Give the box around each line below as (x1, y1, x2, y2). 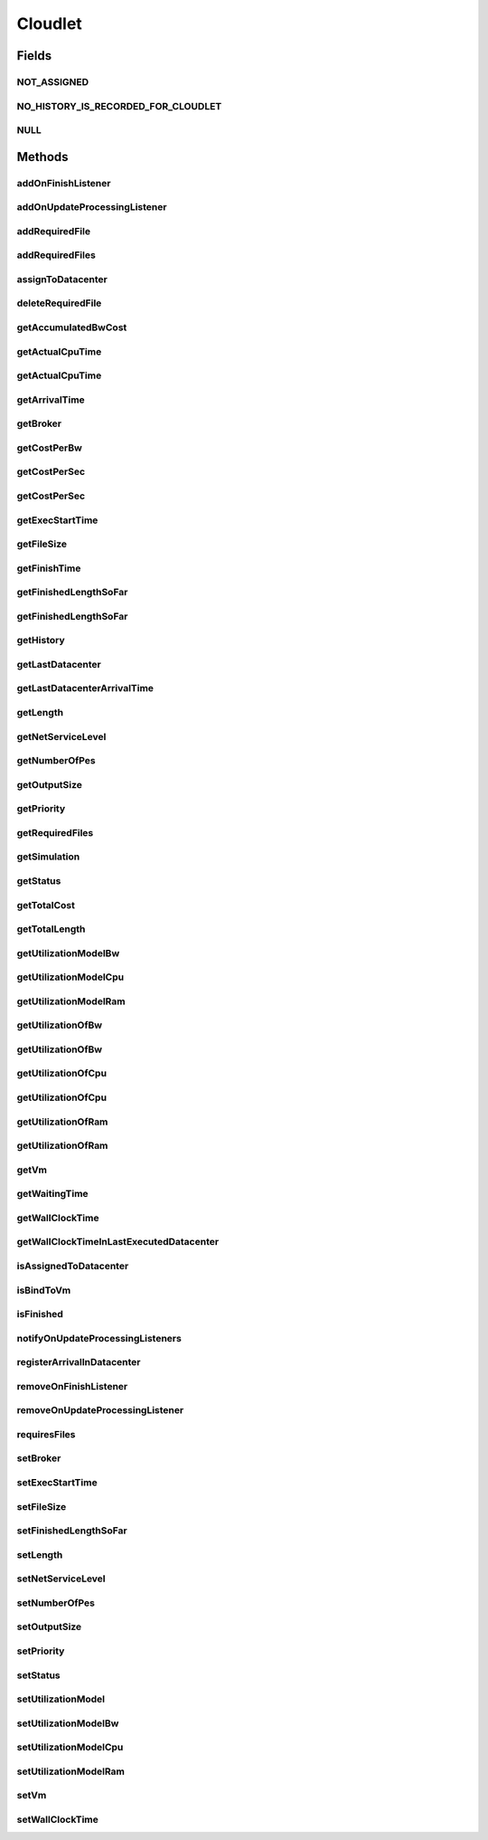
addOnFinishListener (16, 176, 111, 189)
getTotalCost (16, 898, 76, 911)
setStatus (16, 1669, 61, 1682)
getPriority (16, 802, 66, 815)
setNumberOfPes (16, 1597, 95, 1609)
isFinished (16, 1308, 63, 1321)
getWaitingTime (16, 1188, 89, 1200)
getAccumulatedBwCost (16, 321, 127, 334)
